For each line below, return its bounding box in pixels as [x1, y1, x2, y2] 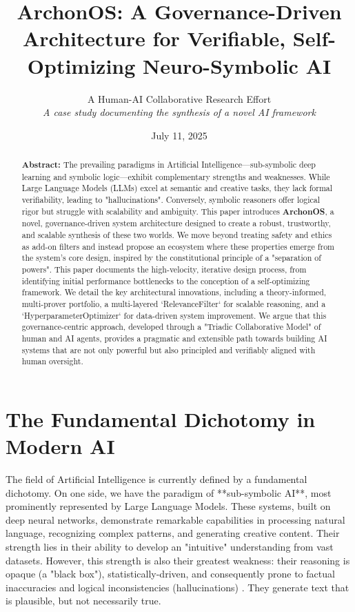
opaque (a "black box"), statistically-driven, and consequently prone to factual [6, 566, 335, 581]
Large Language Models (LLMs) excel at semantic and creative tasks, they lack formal [21, 182, 333, 194]
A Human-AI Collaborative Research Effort [87, 91, 272, 106]
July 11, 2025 [151, 128, 207, 142]
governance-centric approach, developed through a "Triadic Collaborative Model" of [21, 321, 321, 333]
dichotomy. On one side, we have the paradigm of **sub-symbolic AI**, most [6, 485, 332, 500]
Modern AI [6, 432, 115, 460]
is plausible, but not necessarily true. [6, 593, 161, 608]
